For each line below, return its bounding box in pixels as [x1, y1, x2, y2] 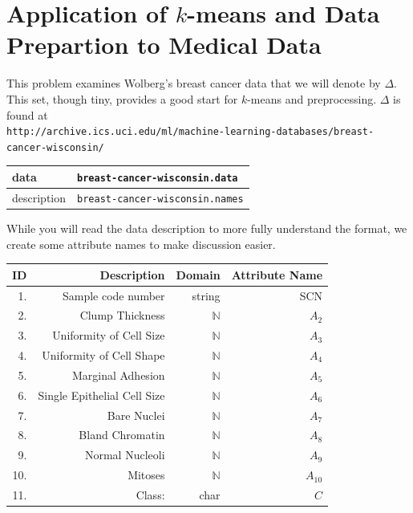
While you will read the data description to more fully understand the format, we [6, 219, 407, 236]
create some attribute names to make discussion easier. [6, 235, 276, 252]
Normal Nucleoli [84, 446, 165, 463]
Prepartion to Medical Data [6, 28, 322, 61]
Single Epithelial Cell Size [38, 386, 165, 403]
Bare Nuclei [107, 406, 165, 423]
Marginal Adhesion [71, 366, 165, 383]
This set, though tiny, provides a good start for [6, 90, 238, 107]
